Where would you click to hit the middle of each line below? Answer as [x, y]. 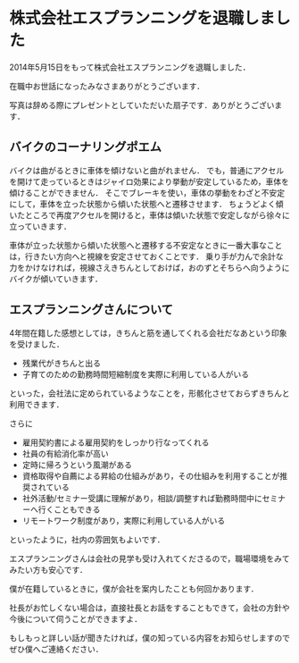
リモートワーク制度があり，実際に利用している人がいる [124, 520]
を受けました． [37, 344]
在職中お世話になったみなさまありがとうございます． [107, 86]
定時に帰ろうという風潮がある [77, 465]
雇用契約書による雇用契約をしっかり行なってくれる [116, 442]
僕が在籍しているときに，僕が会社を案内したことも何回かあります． [134, 588]
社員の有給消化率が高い [65, 453]
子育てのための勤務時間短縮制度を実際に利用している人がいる [136, 374]
